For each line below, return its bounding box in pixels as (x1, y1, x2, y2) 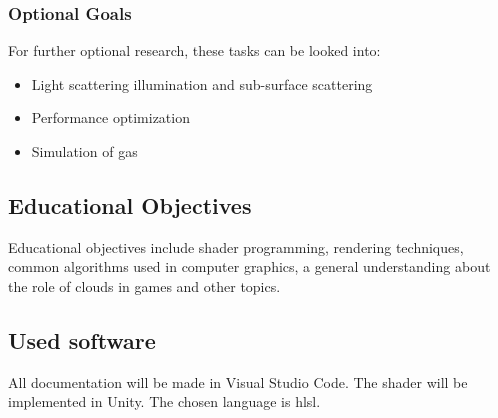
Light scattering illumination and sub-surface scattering (31, 73, 373, 94)
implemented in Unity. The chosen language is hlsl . (8, 391, 321, 412)
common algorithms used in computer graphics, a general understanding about (8, 256, 491, 277)
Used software (8, 324, 156, 355)
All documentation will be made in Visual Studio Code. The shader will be (8, 371, 468, 392)
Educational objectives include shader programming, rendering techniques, (8, 236, 464, 257)
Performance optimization (31, 107, 190, 128)
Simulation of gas (31, 141, 138, 161)
